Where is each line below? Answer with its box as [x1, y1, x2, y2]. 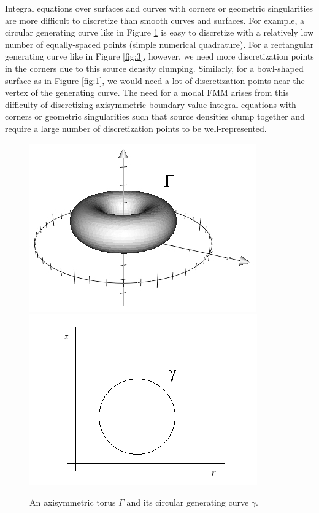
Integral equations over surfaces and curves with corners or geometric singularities [5, 2, 313, 14]
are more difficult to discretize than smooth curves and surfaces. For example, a [5, 13, 305, 26]
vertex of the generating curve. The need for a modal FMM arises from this [5, 86, 289, 99]
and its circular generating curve [126, 495, 249, 508]
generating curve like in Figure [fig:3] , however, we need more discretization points [5, 50, 314, 63]
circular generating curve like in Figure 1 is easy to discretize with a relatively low [5, 26, 314, 39]
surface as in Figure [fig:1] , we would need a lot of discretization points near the [5, 74, 305, 87]
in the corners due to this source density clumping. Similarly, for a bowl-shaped [5, 61, 304, 74]
